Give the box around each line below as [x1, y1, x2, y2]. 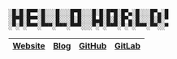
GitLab [114, 40, 140, 51]
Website [12, 40, 45, 51]
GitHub [78, 40, 107, 51]
